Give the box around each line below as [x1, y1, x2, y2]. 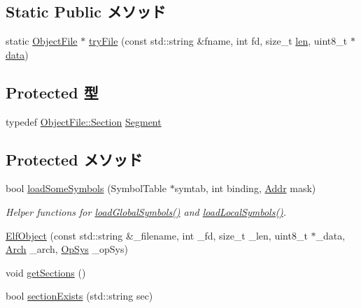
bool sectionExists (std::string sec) [6, 288, 153, 303]
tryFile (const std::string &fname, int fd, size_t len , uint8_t [88, 34, 348, 48]
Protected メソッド [6, 148, 143, 170]
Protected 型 [6, 81, 99, 103]
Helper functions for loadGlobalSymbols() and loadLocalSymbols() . [6, 204, 287, 219]
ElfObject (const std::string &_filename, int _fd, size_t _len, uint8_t [6, 228, 308, 242]
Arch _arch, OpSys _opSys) [6, 242, 128, 256]
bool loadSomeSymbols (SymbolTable [6, 181, 167, 196]
